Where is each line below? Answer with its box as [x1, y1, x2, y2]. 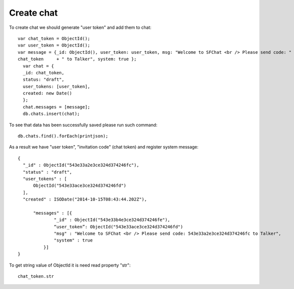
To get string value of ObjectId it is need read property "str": [9, 262, 131, 268]
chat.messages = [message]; [23, 104, 91, 110]
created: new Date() [23, 90, 73, 96]
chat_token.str [18, 274, 54, 279]
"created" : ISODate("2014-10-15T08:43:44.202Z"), [23, 197, 147, 202]
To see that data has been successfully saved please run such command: [9, 122, 158, 128]
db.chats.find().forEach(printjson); [18, 133, 109, 139]
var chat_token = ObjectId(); [18, 36, 91, 41]
